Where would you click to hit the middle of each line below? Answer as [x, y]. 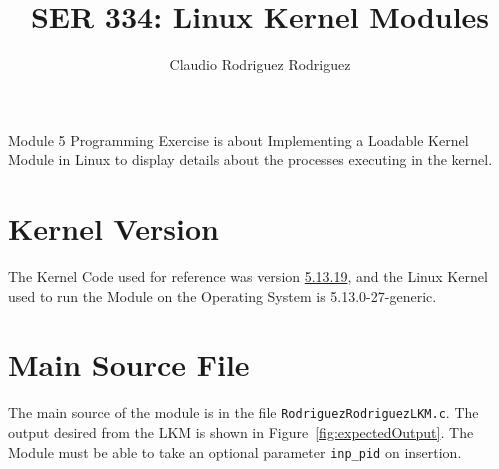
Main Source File [129, 364]
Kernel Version [113, 228]
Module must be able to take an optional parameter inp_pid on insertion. [235, 451]
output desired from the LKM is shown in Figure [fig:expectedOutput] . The [241, 432]
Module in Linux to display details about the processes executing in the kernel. [250, 159]
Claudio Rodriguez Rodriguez [260, 64]
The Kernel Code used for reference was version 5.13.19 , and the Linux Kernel [248, 276]
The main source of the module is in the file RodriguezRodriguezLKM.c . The [243, 412]
